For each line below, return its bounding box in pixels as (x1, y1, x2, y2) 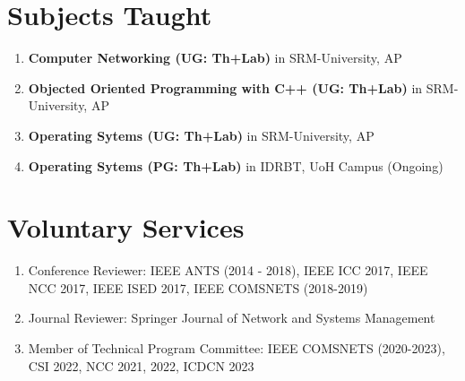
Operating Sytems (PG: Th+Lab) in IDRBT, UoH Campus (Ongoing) (28, 156, 443, 175)
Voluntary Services (7, 209, 245, 246)
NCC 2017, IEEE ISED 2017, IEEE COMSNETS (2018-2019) (28, 278, 368, 297)
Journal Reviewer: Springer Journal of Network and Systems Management (28, 308, 435, 327)
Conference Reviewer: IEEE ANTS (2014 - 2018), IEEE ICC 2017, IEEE (28, 261, 428, 280)
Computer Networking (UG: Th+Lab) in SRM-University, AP (28, 48, 402, 67)
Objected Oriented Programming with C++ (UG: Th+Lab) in (28, 78, 423, 97)
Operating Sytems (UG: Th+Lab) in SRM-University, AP (28, 126, 375, 144)
